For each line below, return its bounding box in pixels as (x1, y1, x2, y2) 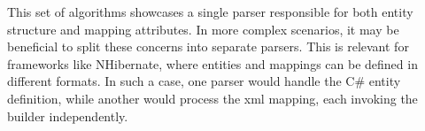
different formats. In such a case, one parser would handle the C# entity (7, 72, 401, 90)
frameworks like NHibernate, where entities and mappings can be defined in (7, 54, 418, 73)
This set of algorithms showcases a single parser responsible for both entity (7, 3, 413, 20)
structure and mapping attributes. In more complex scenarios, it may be (7, 19, 399, 38)
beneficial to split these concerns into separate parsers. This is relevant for (7, 37, 409, 56)
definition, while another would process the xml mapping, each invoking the (7, 89, 418, 107)
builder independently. (7, 106, 128, 125)
